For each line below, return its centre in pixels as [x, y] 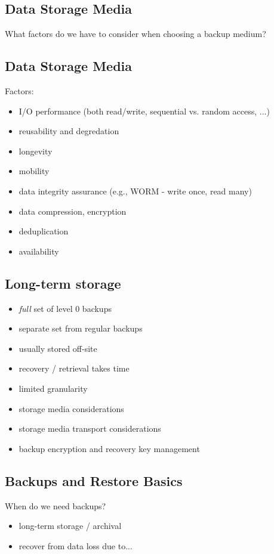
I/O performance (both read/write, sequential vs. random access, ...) [144, 111]
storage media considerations [71, 408]
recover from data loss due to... [76, 545]
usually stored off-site [58, 348]
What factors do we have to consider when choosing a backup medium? [136, 34]
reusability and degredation [69, 131]
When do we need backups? [56, 505]
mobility [34, 171]
